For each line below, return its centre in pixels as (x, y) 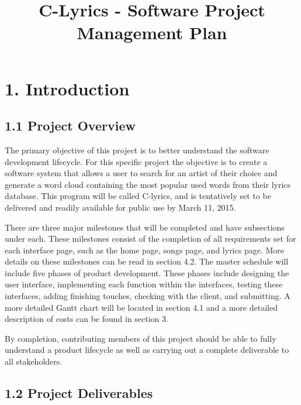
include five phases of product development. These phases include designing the (147, 272)
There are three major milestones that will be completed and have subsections (145, 227)
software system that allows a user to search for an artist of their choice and (141, 173)
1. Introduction (67, 88)
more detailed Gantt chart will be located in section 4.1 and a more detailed (141, 307)
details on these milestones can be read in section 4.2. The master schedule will (147, 261)
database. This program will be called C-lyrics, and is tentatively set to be (138, 196)
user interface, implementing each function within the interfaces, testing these (144, 284)
